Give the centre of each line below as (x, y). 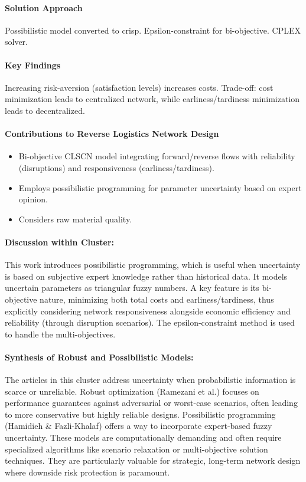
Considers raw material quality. (75, 219)
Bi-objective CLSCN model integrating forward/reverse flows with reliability (157, 156)
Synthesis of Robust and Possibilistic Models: (99, 357)
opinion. (33, 199)
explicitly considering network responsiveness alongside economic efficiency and (148, 311)
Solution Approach (44, 7)
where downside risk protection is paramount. (87, 472)
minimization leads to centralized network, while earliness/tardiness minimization (152, 99)
